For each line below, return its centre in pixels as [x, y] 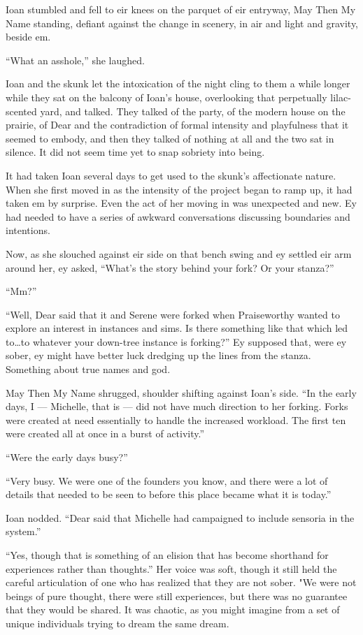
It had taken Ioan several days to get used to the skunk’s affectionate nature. [171, 175]
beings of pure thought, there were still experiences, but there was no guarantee [177, 596]
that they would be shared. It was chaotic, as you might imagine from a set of [173, 610]
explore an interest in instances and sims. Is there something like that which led [177, 328]
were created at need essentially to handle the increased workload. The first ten [176, 419]
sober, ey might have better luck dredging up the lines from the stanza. [158, 355]
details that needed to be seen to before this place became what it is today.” [169, 494]
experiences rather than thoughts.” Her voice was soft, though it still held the [171, 568]
